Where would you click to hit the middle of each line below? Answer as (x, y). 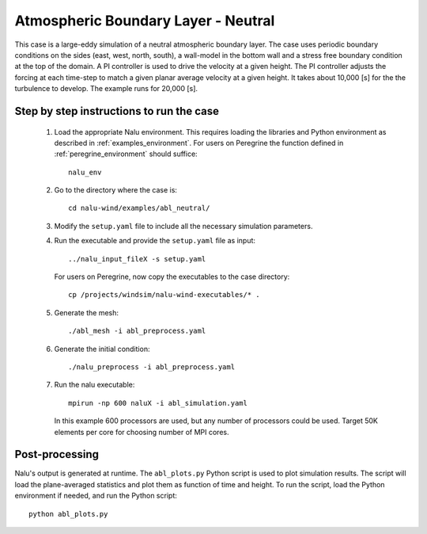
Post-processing (57, 454)
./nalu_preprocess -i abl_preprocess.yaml (152, 367)
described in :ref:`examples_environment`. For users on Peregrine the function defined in (199, 143)
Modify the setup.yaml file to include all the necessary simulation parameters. (183, 226)
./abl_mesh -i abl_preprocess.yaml (137, 331)
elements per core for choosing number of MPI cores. (142, 432)
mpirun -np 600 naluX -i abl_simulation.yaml (158, 403)
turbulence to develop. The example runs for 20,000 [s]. (106, 89)
